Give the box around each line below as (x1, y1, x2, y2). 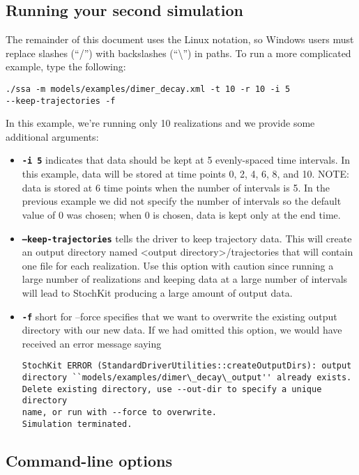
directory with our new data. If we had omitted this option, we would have (22, 322, 342, 337)
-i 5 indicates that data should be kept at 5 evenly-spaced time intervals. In (22, 153, 351, 167)
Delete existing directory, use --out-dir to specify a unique (22, 384, 322, 394)
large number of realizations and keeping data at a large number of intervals (22, 272, 348, 286)
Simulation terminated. (22, 419, 132, 429)
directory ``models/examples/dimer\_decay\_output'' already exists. (22, 373, 352, 383)
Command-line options (6, 449, 172, 471)
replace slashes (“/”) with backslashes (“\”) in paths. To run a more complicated (6, 45, 351, 60)
